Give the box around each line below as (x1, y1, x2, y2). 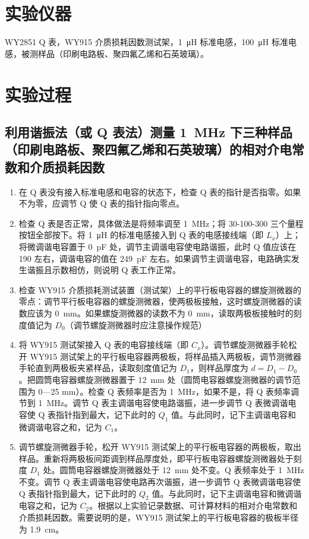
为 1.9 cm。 (18, 522, 64, 535)
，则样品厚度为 (190, 362, 248, 374)
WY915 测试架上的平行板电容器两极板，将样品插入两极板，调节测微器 (30, 350, 302, 362)
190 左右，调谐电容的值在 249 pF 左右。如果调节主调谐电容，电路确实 (18, 252, 291, 264)
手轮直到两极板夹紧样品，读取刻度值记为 (18, 362, 177, 374)
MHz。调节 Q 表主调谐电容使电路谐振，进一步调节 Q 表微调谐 (46, 397, 288, 409)
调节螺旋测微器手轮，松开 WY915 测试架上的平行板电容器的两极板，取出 (18, 440, 302, 453)
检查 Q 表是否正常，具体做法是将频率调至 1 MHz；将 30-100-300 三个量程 (18, 217, 304, 229)
